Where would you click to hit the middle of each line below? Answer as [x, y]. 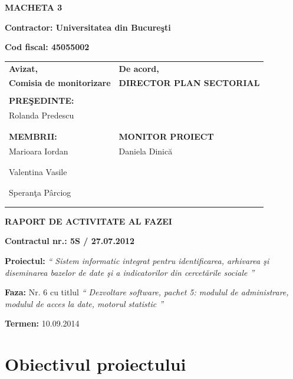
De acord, [139, 68]
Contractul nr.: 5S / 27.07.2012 [70, 241]
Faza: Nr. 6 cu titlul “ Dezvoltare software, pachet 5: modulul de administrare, [147, 292]
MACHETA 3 [34, 7]
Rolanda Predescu [42, 115]
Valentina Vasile [38, 171]
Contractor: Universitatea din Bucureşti [88, 27]
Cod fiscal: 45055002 [47, 47]
